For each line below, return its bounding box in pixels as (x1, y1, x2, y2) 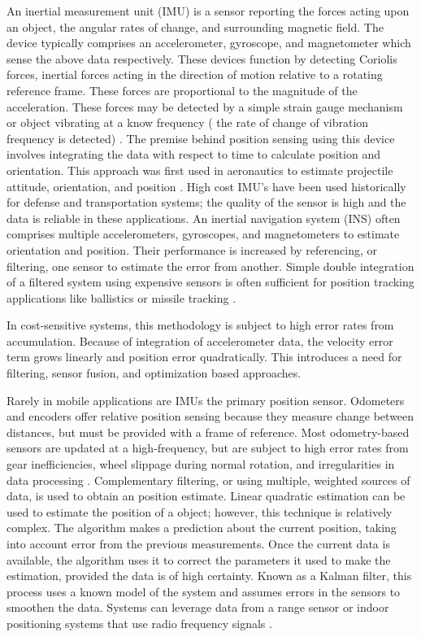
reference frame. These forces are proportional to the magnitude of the (7, 81, 358, 98)
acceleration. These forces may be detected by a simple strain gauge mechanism (7, 98, 403, 115)
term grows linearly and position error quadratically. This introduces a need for (7, 348, 402, 365)
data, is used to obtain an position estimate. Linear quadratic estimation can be (7, 487, 406, 504)
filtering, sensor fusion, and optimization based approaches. (7, 364, 302, 382)
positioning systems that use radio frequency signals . (7, 614, 272, 631)
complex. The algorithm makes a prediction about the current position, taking (7, 519, 397, 536)
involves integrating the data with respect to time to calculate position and (7, 146, 380, 163)
